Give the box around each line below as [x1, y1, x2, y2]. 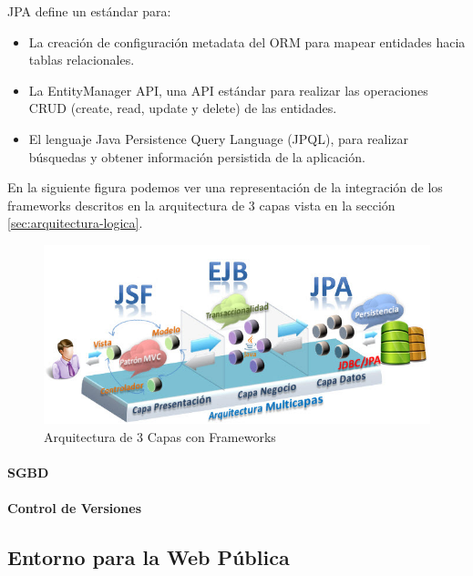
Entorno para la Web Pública [7, 543, 290, 571]
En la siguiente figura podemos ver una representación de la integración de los [7, 178, 443, 197]
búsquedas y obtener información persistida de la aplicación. [28, 147, 365, 166]
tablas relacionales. [28, 50, 135, 69]
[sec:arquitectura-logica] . [7, 213, 143, 232]
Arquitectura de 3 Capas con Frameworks [44, 427, 276, 446]
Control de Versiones [7, 499, 142, 518]
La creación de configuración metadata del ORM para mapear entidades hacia [28, 32, 466, 51]
